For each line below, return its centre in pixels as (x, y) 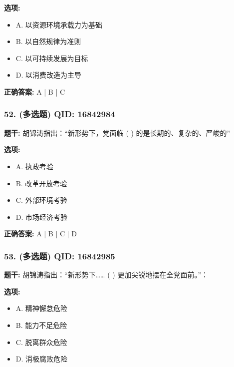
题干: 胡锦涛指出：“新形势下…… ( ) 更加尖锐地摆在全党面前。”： (106, 275)
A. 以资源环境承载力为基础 (59, 24)
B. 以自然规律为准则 (48, 41)
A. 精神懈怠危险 (41, 308)
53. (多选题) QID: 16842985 (60, 256)
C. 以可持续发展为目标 (52, 58)
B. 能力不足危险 (41, 325)
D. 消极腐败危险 (42, 359)
